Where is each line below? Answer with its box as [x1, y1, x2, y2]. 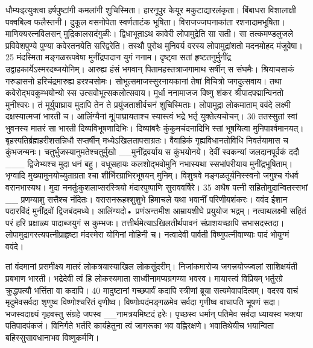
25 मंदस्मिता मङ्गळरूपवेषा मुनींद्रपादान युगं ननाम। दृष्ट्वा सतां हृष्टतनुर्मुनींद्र [5, 51, 232, 63]
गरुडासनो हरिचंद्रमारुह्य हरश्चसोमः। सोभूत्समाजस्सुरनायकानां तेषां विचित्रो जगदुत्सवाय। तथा [5, 74, 282, 87]
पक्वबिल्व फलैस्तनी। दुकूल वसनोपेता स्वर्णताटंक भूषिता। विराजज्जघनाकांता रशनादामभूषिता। [5, 15, 285, 28]
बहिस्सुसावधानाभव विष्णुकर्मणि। [5, 331, 100, 344]
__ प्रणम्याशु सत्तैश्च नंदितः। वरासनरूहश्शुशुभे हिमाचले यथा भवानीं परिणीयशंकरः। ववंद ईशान [5, 192, 288, 205]
